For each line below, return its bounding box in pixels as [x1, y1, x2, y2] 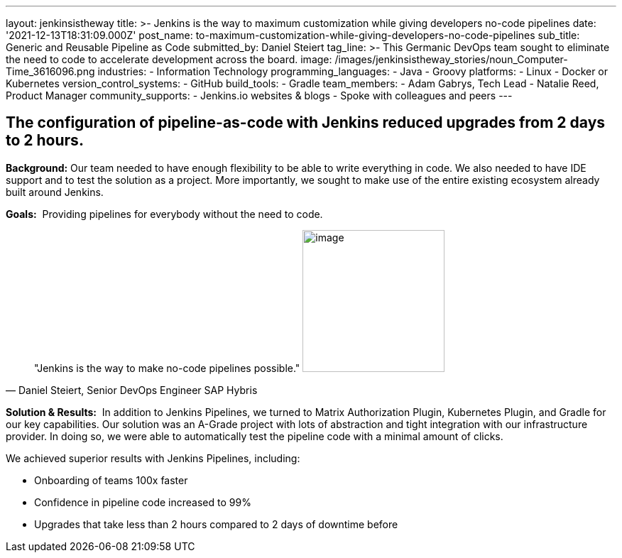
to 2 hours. [6, 131, 84, 150]
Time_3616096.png [6, 65, 95, 77]
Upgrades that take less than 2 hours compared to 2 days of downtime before [34, 518, 398, 530]
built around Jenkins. [6, 185, 104, 198]
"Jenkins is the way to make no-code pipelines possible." [34, 361, 300, 374]
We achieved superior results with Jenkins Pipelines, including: [6, 452, 300, 464]
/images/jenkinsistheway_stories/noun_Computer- [334, 53, 568, 65]
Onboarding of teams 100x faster [34, 474, 188, 486]
